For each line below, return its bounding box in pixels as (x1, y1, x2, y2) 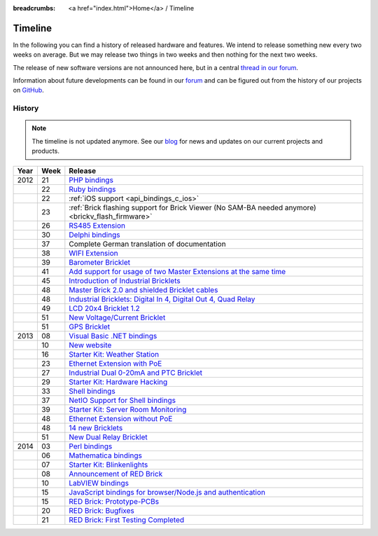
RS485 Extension (69, 221, 126, 231)
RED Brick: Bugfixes (69, 505, 134, 515)
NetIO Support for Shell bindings (69, 395, 176, 405)
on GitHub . (13, 86, 45, 95)
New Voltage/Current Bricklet (69, 312, 166, 322)
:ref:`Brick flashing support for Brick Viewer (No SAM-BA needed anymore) (69, 202, 316, 212)
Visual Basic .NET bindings (69, 331, 157, 341)
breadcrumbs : (13, 4, 56, 12)
